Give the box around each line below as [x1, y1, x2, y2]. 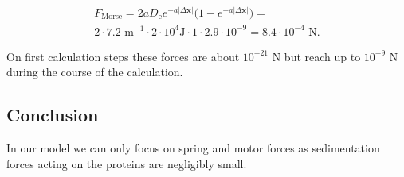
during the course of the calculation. [6, 63, 183, 80]
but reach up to [284, 48, 361, 64]
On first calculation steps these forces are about [6, 48, 240, 64]
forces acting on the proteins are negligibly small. [6, 155, 247, 171]
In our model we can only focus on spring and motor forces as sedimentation [6, 139, 380, 156]
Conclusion [6, 102, 99, 127]
